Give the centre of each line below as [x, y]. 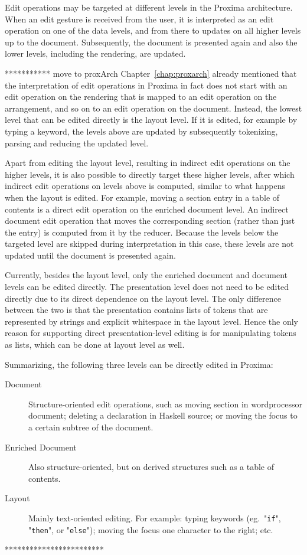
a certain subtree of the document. [91, 427]
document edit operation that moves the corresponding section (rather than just [150, 221]
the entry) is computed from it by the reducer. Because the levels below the [142, 232]
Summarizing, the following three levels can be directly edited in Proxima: [139, 364]
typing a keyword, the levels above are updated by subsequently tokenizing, [141, 131]
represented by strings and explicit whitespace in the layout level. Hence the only [152, 321]
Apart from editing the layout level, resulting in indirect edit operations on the [148, 163]
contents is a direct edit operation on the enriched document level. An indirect [147, 209]
